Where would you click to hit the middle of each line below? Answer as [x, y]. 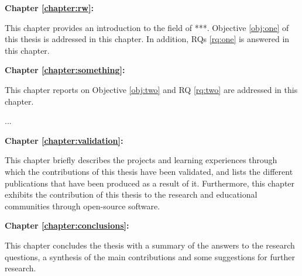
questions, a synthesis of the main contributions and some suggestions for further [150, 256]
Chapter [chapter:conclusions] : [67, 225]
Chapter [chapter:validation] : [64, 140]
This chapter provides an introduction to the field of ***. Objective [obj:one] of [147, 27]
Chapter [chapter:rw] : [49, 8]
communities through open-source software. [83, 206]
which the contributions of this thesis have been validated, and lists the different [149, 171]
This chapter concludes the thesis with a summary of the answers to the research [150, 245]
